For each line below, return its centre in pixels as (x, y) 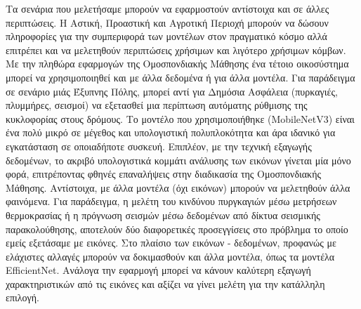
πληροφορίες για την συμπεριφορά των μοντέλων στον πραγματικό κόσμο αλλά (166, 36)
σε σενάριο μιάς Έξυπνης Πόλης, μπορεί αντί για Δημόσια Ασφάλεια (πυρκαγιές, (172, 91)
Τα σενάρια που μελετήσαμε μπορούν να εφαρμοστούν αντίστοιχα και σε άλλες (168, 8)
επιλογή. (22, 297)
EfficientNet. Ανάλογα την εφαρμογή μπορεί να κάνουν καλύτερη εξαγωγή (158, 270)
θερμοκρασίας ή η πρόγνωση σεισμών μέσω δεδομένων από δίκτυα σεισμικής (163, 215)
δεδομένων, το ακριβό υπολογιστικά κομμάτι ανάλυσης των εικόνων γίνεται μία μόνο (178, 160)
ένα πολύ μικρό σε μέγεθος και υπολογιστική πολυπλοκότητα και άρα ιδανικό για (171, 132)
